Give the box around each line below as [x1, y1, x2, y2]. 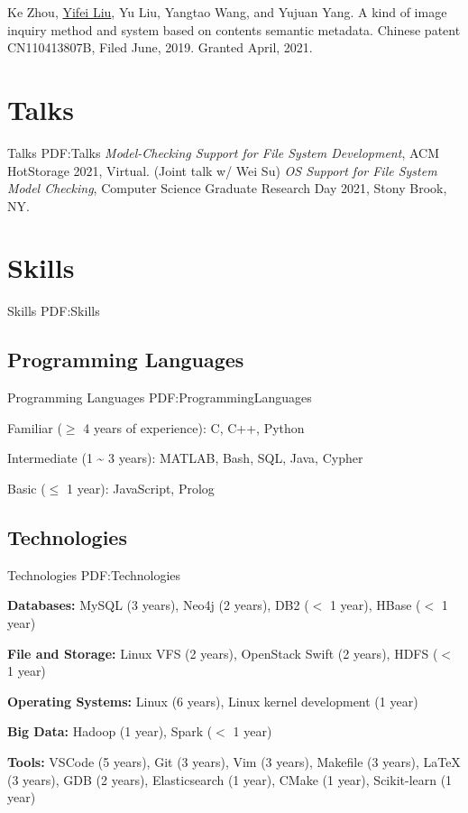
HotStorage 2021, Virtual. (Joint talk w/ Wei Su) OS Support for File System [7, 161, 437, 180]
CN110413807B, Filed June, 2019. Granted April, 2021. [7, 38, 313, 57]
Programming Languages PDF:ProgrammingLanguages [7, 388, 312, 407]
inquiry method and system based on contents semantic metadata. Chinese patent [7, 20, 461, 39]
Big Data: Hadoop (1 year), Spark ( [7, 722, 213, 741]
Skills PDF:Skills [7, 301, 100, 320]
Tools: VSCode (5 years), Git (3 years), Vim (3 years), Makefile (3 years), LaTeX [7, 752, 461, 771]
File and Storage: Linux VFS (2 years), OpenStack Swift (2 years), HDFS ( [7, 643, 438, 662]
